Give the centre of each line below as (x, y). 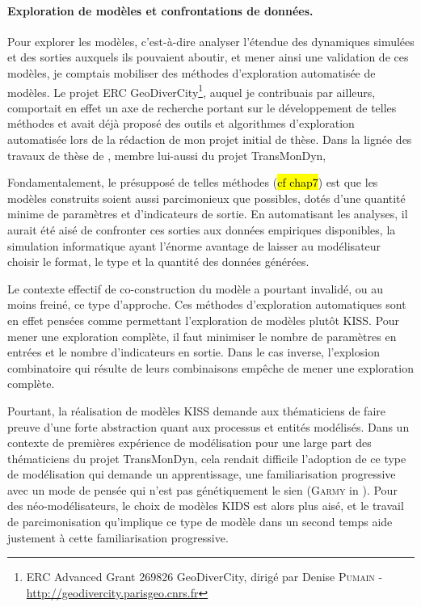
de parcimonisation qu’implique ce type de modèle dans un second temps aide (200, 522)
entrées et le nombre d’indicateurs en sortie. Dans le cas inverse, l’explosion (194, 352)
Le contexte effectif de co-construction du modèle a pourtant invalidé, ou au (196, 288)
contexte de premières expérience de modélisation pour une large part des (189, 443)
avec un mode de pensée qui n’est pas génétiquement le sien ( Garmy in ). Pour (202, 489)
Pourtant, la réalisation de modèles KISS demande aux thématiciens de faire (196, 410)
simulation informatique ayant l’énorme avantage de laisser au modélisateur (194, 245)
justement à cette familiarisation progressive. (118, 537)
